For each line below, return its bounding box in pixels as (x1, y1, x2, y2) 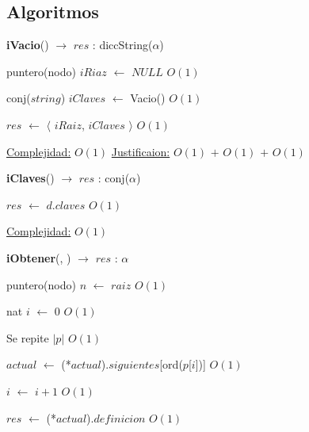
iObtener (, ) (6, 249, 71, 266)
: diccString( (92, 36, 153, 53)
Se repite (6, 329, 49, 346)
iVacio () (6, 36, 49, 53)
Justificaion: (111, 143, 170, 159)
